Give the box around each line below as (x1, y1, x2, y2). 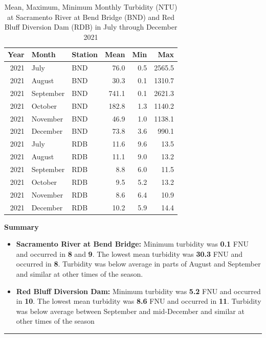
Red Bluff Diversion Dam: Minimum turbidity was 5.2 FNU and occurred (16, 285, 261, 296)
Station (72, 49, 98, 60)
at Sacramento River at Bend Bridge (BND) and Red (7, 11, 175, 22)
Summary (4, 221, 39, 232)
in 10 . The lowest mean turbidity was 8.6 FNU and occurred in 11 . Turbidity (16, 296, 261, 306)
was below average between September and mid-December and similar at (16, 305, 245, 316)
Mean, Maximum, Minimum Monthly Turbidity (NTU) (4, 2, 178, 12)
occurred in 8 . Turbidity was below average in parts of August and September (16, 258, 261, 269)
